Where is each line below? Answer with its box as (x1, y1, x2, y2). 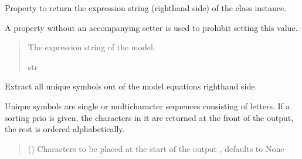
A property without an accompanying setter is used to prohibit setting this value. (5, 21, 298, 33)
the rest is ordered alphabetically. (5, 123, 125, 135)
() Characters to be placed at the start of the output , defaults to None (28, 142, 284, 154)
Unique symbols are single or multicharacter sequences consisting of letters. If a (5, 99, 290, 112)
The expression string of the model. (28, 41, 155, 53)
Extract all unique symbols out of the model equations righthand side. (5, 80, 257, 92)
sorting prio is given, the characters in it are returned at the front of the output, (5, 111, 294, 123)
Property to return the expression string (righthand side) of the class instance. (5, 2, 287, 13)
